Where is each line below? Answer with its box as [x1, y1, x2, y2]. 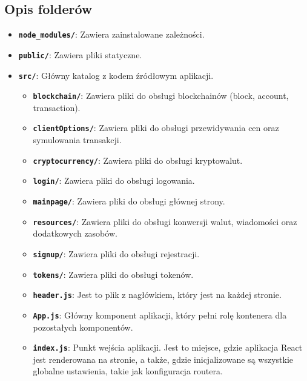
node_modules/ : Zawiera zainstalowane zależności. [18, 28, 205, 41]
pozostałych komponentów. [33, 320, 133, 333]
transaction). [33, 101, 81, 113]
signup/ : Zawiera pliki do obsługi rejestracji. [33, 247, 200, 260]
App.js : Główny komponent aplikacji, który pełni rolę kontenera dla [33, 308, 287, 321]
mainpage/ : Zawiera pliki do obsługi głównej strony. [33, 194, 225, 207]
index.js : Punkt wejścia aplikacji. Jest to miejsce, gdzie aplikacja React [33, 341, 303, 354]
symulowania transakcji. [33, 133, 122, 146]
